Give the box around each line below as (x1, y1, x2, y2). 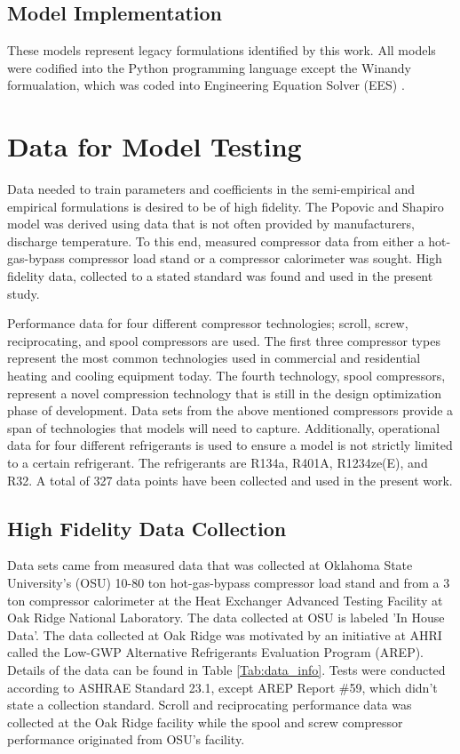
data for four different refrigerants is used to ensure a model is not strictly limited (7, 436, 453, 454)
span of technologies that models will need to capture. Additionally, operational (7, 418, 440, 437)
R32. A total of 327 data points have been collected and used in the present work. (7, 470, 453, 489)
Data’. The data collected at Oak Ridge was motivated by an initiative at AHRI (7, 625, 442, 644)
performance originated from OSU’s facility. (7, 730, 245, 749)
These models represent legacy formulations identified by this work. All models (7, 41, 436, 60)
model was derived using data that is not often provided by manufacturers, (7, 214, 415, 233)
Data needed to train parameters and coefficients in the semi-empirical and (7, 180, 416, 198)
